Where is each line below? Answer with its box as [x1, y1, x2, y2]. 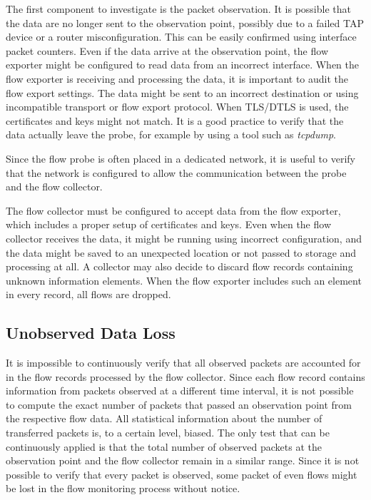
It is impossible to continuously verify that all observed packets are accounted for [6, 355, 361, 370]
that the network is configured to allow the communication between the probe [6, 165, 347, 180]
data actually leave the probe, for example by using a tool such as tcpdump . [6, 127, 336, 142]
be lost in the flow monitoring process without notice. [6, 481, 240, 496]
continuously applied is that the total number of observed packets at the [6, 439, 322, 454]
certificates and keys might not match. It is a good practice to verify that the [6, 113, 344, 128]
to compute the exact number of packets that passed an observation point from [6, 397, 352, 412]
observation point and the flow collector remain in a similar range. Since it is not [6, 453, 360, 468]
